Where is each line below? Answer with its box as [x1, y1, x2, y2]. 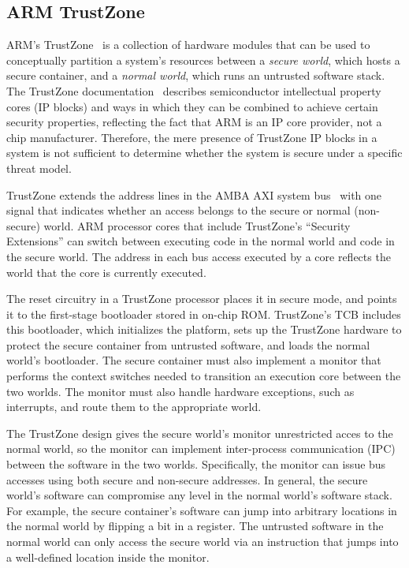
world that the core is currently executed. [6, 263, 206, 280]
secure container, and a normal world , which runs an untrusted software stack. [6, 67, 385, 84]
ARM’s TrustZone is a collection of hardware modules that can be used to [6, 36, 370, 53]
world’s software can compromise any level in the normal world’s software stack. [6, 487, 392, 503]
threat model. [6, 159, 72, 176]
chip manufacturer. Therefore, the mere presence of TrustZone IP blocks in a [6, 129, 377, 145]
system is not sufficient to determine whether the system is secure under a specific [6, 144, 403, 161]
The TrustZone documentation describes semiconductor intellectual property [6, 82, 381, 99]
